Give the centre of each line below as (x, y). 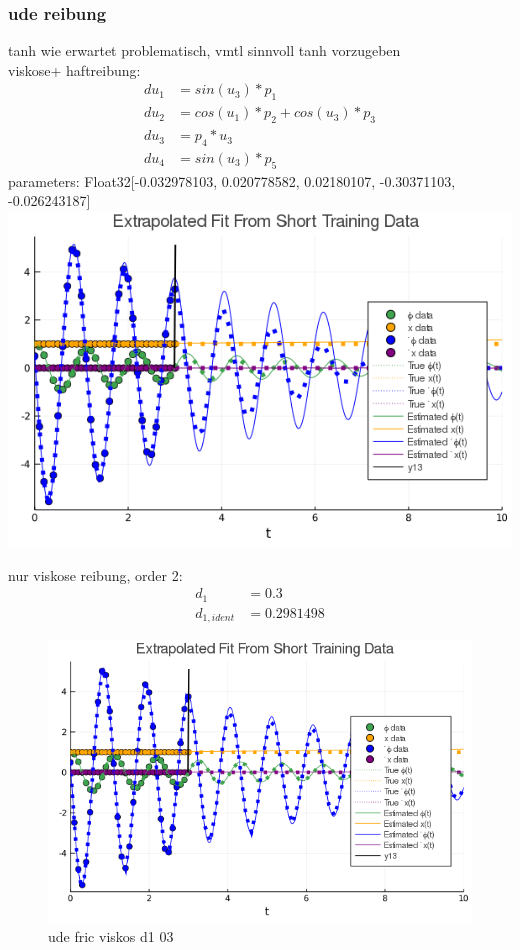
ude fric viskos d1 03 (111, 936)
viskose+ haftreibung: (74, 69)
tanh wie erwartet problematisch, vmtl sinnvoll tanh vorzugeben (204, 50)
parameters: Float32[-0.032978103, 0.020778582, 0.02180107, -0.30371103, (232, 180)
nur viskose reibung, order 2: (95, 574)
